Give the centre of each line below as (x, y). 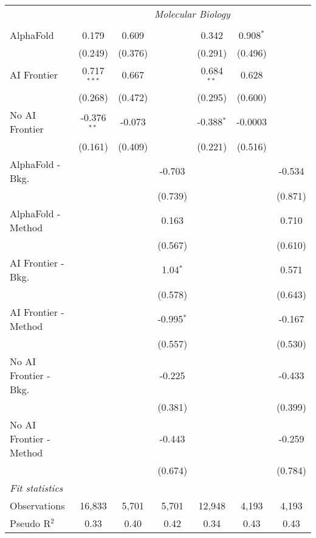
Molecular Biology (192, 14)
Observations (37, 505)
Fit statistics (36, 487)
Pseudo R (30, 523)
